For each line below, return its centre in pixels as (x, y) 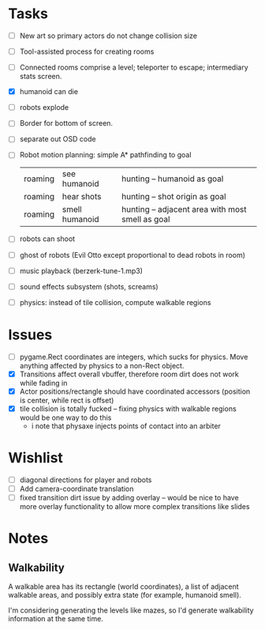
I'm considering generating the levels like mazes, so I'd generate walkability (131, 610)
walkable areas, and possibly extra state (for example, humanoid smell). (125, 595)
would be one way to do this (65, 417)
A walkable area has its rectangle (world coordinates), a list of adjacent (123, 587)
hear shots (82, 197)
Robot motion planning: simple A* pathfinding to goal (105, 155)
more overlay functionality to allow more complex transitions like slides (134, 507)
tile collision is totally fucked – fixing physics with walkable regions (128, 409)
